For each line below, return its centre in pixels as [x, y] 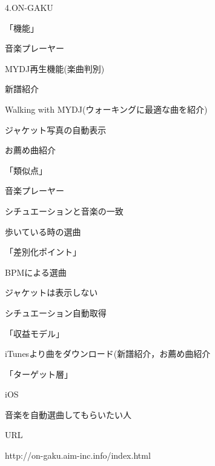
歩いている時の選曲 [43, 231]
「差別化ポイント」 [43, 252]
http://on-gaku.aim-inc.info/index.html [78, 455]
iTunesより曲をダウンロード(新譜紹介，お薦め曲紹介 [108, 354]
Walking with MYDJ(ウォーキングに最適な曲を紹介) [106, 109]
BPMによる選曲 [36, 272]
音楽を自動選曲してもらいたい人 [68, 414]
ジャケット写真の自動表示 [56, 129]
